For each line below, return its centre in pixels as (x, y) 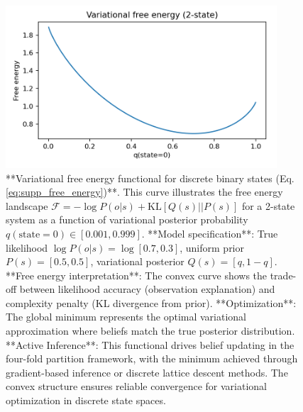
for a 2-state (268, 205)
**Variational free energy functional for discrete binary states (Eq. (150, 178)
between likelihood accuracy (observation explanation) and (147, 289)
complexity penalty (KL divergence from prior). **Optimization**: (151, 302)
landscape (27, 205)
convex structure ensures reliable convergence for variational (136, 386)
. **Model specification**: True (210, 233)
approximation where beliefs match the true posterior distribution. (150, 331)
